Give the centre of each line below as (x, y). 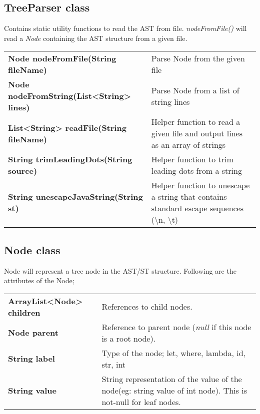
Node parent (33, 333)
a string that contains (189, 197)
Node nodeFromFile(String (62, 58)
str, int (114, 364)
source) (23, 171)
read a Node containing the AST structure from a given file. (96, 38)
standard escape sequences (197, 208)
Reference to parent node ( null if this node (176, 327)
